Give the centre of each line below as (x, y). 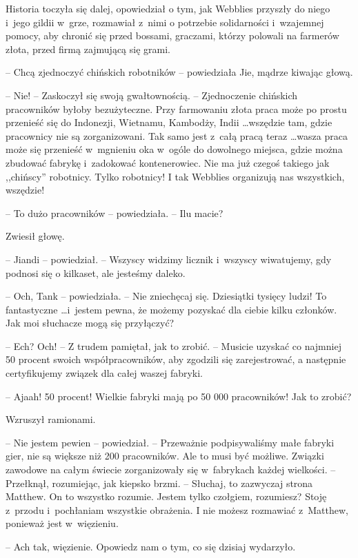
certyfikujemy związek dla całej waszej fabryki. (105, 373)
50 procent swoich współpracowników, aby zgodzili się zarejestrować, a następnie (176, 359)
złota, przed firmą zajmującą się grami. (88, 49)
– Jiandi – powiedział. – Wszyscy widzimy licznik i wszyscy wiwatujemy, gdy (169, 259)
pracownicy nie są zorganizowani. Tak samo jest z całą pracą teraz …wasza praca (177, 135)
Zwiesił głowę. (35, 236)
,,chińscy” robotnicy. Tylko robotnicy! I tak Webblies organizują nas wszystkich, (175, 176)
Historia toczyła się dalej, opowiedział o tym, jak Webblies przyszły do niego (168, 8)
